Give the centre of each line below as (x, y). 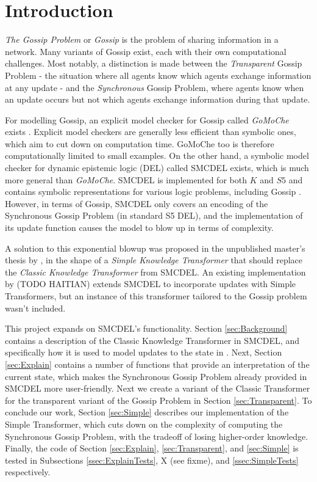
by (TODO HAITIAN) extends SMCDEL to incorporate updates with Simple (151, 284)
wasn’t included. (35, 308)
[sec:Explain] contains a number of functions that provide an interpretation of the (157, 364)
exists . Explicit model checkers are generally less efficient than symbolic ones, (151, 132)
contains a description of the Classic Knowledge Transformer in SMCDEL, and (152, 340)
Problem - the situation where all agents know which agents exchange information (158, 75)
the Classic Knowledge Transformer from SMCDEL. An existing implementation (155, 272)
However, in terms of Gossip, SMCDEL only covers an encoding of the (137, 203)
